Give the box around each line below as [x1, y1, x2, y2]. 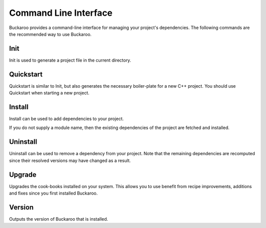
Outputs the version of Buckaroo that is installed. [9, 216, 108, 222]
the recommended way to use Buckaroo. [9, 31, 92, 37]
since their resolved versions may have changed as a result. [9, 158, 131, 163]
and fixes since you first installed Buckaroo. [9, 190, 98, 196]
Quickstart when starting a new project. [9, 90, 90, 96]
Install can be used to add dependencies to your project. [9, 116, 124, 122]
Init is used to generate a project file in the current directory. [9, 57, 132, 63]
